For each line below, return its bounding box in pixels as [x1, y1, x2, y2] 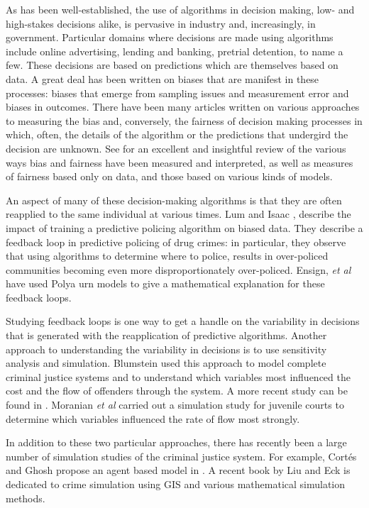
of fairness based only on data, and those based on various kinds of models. [6, 169, 333, 184]
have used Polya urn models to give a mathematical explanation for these [6, 276, 325, 291]
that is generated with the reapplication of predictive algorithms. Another [6, 328, 327, 343]
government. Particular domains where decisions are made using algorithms [6, 30, 334, 45]
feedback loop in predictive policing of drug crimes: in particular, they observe [6, 234, 346, 249]
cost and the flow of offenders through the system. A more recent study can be [6, 383, 348, 398]
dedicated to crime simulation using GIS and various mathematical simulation [6, 477, 346, 491]
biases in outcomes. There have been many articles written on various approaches [6, 99, 360, 114]
